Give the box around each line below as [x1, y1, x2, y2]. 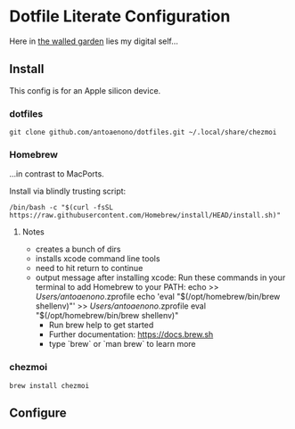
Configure [9, 406, 67, 421]
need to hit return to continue [35, 263, 143, 274]
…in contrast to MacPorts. [9, 169, 104, 179]
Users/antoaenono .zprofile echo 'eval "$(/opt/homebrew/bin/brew [35, 292, 281, 302]
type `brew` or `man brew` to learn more [48, 339, 196, 350]
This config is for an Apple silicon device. [9, 85, 161, 95]
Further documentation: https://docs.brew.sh [48, 329, 214, 340]
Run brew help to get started [48, 319, 154, 331]
